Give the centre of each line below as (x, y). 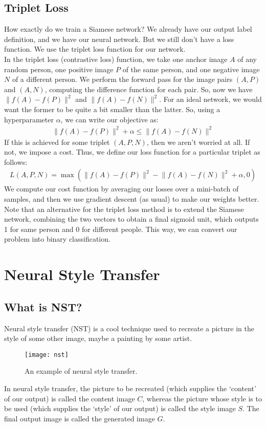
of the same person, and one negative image (191, 69)
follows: (16, 162)
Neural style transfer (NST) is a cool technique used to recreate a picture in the (129, 328)
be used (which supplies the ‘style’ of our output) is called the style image (120, 408)
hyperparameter (29, 119)
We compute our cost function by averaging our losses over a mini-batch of (121, 189)
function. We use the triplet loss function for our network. (95, 49)
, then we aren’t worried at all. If (198, 142)
